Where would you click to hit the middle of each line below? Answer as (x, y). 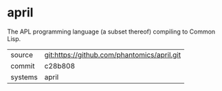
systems (24, 77)
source (22, 55)
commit (23, 66)
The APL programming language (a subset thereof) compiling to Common (111, 31)
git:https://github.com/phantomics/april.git (112, 55)
